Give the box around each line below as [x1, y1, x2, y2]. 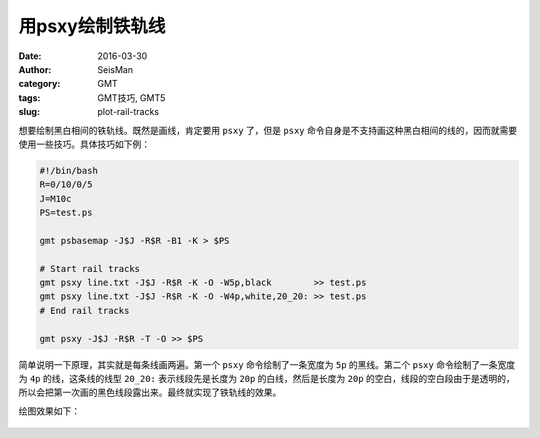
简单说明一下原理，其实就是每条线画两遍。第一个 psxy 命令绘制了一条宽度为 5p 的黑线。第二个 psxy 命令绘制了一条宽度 [18, 358, 515, 370]
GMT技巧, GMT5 [97, 91, 166, 104]
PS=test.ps [39, 207, 93, 219]
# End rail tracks [39, 305, 130, 316]
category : [18, 78, 61, 90]
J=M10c [39, 193, 72, 204]
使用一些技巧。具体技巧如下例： [18, 138, 150, 150]
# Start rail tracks [39, 263, 140, 274]
